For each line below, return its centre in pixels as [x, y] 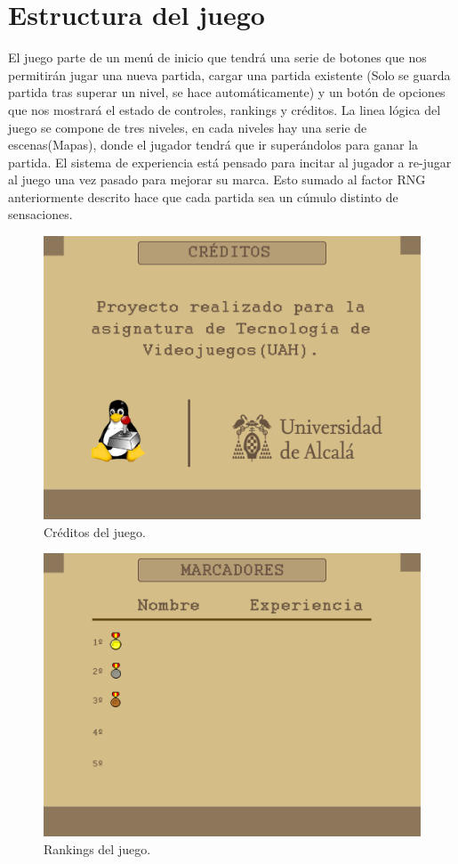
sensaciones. [40, 214]
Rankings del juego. [97, 848]
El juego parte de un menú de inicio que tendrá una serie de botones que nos [217, 57]
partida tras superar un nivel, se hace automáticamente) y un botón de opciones [227, 92]
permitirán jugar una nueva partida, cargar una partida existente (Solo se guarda [229, 74]
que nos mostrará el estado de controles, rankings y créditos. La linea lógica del [225, 109]
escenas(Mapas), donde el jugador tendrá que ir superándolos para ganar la [213, 145]
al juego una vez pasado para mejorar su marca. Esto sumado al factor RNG [217, 179]
